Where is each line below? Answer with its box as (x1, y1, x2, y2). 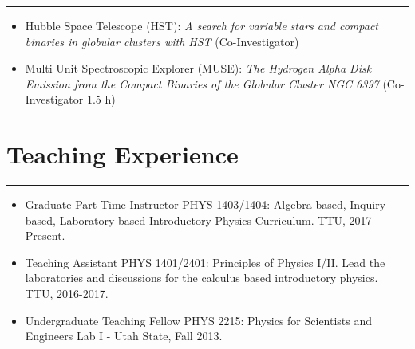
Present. (25, 227, 65, 244)
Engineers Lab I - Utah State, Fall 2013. (25, 327, 223, 344)
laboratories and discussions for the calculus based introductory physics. (25, 269, 378, 286)
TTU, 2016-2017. (25, 285, 109, 302)
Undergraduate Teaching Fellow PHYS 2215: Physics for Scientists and (25, 312, 373, 328)
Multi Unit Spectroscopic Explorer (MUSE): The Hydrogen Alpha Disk (25, 60, 372, 76)
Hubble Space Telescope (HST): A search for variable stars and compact (25, 18, 378, 33)
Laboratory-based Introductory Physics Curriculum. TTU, (59, 211, 346, 228)
